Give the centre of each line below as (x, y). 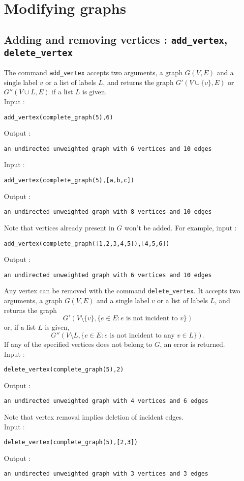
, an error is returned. (192, 344)
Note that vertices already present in (59, 227)
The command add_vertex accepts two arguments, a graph (93, 72)
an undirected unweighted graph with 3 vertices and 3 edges (106, 474)
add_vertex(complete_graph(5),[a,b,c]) (69, 181)
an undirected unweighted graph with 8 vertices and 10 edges (108, 212)
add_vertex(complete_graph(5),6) (59, 117)
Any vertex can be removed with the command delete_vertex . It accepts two (122, 291)
